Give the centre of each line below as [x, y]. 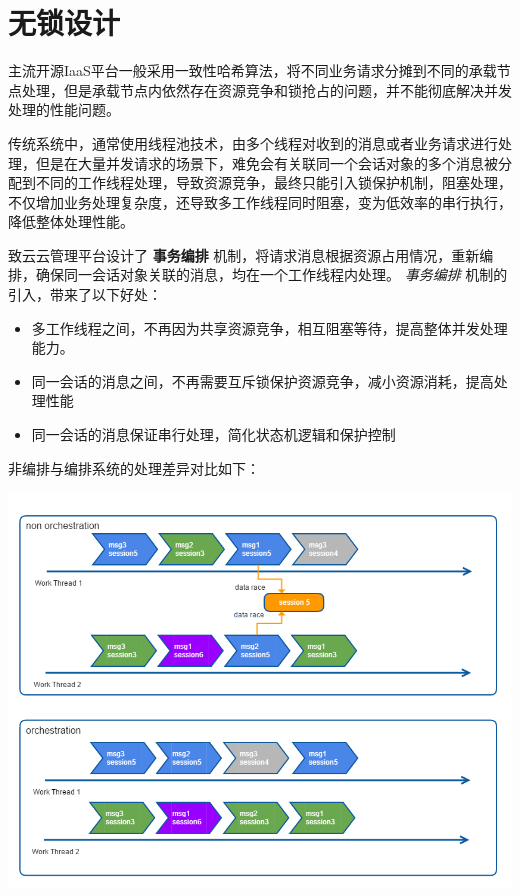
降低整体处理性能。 [71, 221]
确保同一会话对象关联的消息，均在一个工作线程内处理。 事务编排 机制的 [271, 274]
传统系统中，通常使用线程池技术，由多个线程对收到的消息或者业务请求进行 [253, 142]
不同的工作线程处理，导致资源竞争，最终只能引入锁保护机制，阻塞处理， [273, 182]
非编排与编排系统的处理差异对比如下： [134, 467]
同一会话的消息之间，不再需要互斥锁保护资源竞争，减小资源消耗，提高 [262, 380]
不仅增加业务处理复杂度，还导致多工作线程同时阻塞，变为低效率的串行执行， [260, 201]
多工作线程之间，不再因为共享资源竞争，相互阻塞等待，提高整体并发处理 [269, 327]
